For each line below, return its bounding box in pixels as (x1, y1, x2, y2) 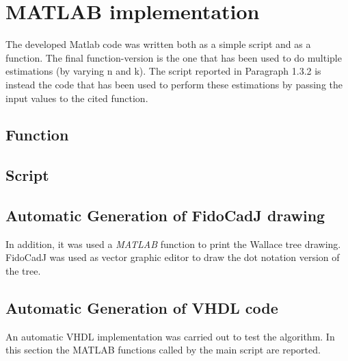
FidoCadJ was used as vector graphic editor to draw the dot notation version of (5, 250, 340, 264)
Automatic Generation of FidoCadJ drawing (5, 205, 325, 226)
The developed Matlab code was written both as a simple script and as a (5, 37, 311, 51)
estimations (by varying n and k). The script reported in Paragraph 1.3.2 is (5, 64, 321, 78)
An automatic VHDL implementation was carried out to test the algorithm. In (5, 329, 335, 343)
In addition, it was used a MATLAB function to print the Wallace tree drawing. (5, 236, 341, 251)
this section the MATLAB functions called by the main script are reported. (5, 343, 321, 357)
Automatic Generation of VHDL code (5, 297, 278, 319)
